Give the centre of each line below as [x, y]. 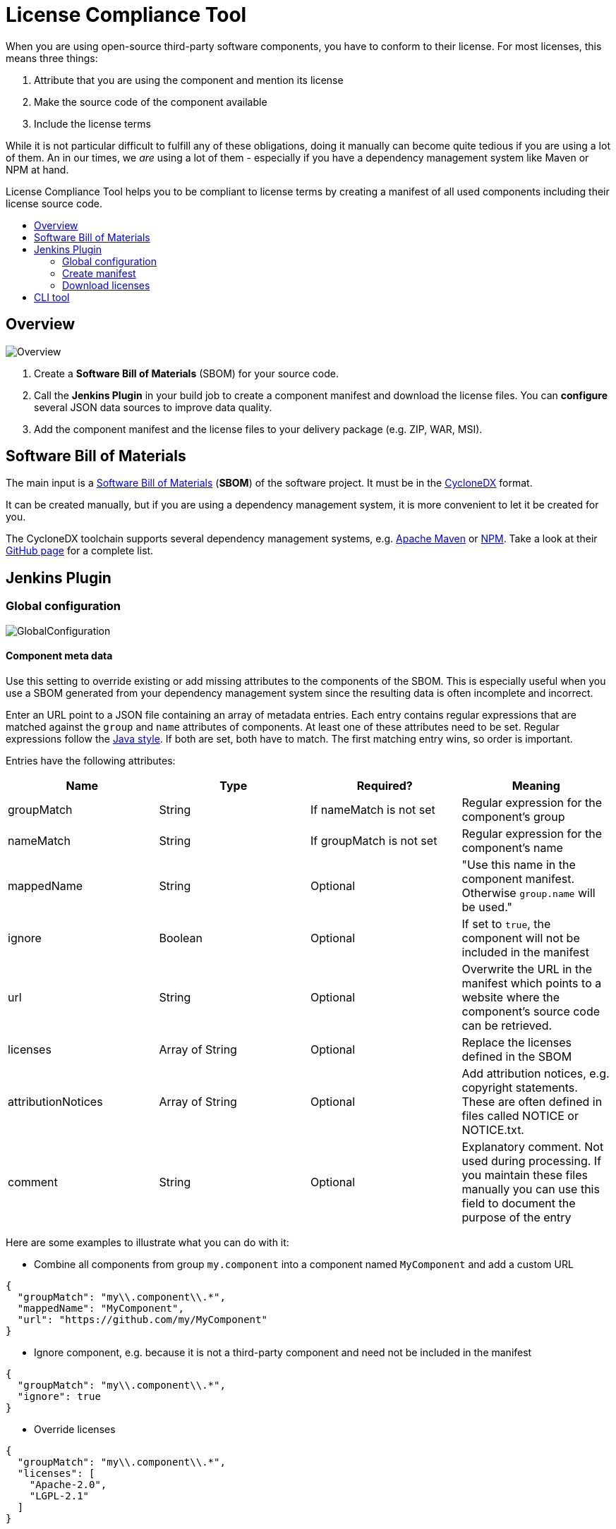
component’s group [513, 816]
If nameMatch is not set [373, 809]
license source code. [54, 203]
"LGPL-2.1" [59, 1496]
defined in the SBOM [517, 1056]
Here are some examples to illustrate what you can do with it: [147, 1242]
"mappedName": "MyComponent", [101, 1308]
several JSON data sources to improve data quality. [153, 407]
